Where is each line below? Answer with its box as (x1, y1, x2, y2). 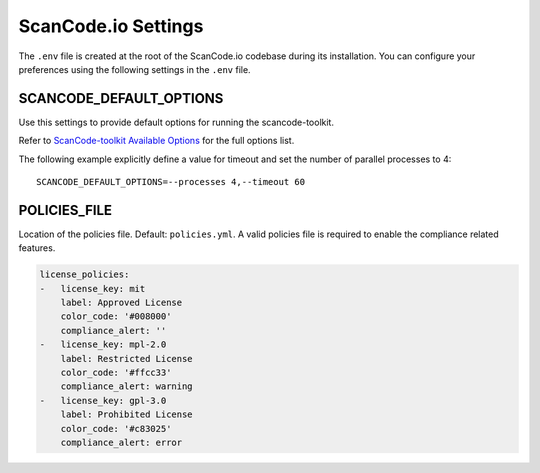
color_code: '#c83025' (60, 423, 172, 434)
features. (18, 242, 56, 254)
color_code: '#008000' (60, 311, 172, 322)
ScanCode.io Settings (18, 15, 204, 37)
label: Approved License (60, 297, 183, 309)
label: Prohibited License (60, 409, 194, 420)
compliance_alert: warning (60, 381, 194, 392)
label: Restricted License (60, 353, 194, 364)
